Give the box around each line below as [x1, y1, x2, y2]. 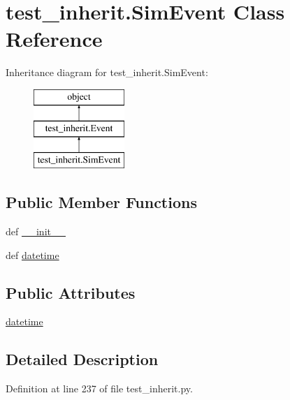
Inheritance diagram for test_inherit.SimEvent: [6, 65, 208, 80]
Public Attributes [6, 281, 136, 303]
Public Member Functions [6, 191, 197, 213]
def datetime [6, 247, 59, 262]
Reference [6, 24, 103, 53]
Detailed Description [6, 348, 159, 370]
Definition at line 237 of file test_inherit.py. [6, 381, 193, 396]
